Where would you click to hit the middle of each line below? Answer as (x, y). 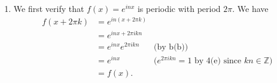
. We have (250, 8)
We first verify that (49, 8)
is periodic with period (179, 8)
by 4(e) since (218, 61)
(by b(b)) (171, 47)
